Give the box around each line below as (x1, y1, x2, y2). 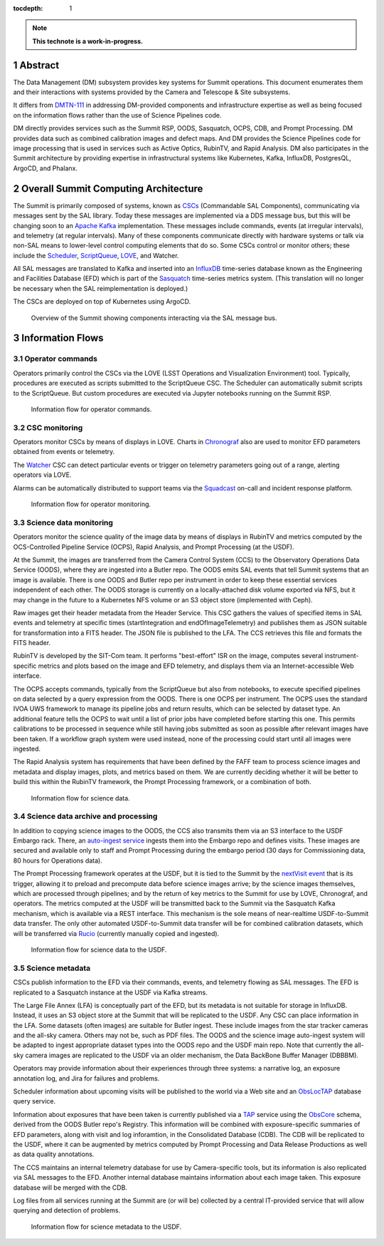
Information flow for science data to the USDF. (31, 945, 167, 954)
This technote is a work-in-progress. (32, 36, 144, 46)
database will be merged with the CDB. (13, 1183, 128, 1192)
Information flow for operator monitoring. (31, 500, 151, 509)
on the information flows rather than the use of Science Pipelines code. (13, 110, 222, 119)
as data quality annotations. (13, 1150, 95, 1158)
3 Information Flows (13, 332, 104, 344)
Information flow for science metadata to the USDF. (31, 1222, 182, 1231)
